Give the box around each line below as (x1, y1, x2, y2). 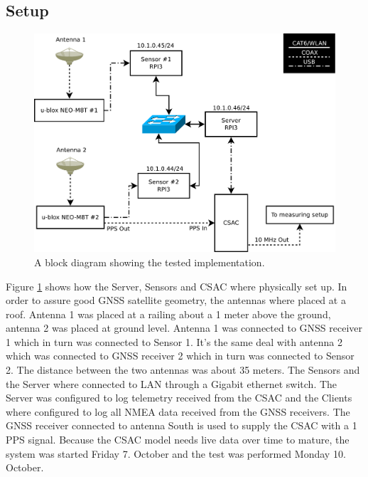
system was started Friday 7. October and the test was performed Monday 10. (6, 446, 346, 461)
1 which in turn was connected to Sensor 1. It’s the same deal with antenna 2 (6, 334, 343, 349)
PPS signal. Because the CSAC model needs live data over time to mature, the (6, 432, 350, 447)
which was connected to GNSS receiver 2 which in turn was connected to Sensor (6, 348, 355, 363)
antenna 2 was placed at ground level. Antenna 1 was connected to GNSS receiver (6, 320, 362, 335)
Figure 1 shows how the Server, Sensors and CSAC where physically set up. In (6, 278, 347, 293)
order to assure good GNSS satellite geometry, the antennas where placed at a (6, 293, 346, 308)
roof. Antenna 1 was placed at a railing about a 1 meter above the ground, (6, 306, 331, 321)
